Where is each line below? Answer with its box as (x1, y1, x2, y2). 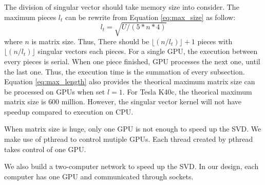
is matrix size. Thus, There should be (31, 35, 149, 46)
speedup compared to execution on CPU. (4, 106, 134, 117)
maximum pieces (4, 11, 56, 22)
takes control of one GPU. (4, 143, 86, 154)
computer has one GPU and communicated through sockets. (4, 171, 194, 181)
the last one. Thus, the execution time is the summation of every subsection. (4, 66, 245, 77)
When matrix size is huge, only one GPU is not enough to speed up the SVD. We (4, 123, 261, 134)
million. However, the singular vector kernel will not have (61, 96, 242, 107)
